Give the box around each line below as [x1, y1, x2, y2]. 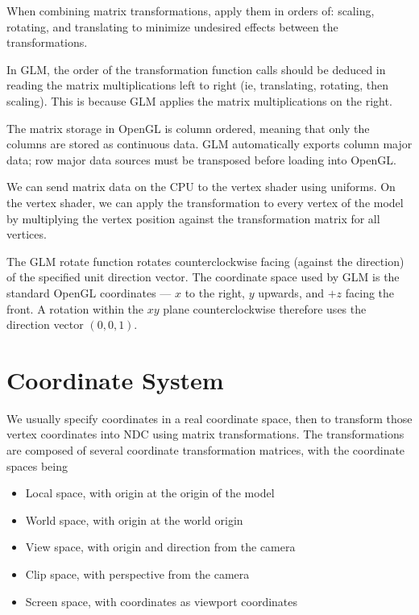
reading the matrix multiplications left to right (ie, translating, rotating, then [6, 77, 389, 93]
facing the [345, 284, 395, 301]
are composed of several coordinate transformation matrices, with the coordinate [6, 442, 405, 458]
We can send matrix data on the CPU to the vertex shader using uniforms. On [6, 178, 396, 195]
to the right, [185, 284, 246, 301]
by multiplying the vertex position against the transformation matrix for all [6, 210, 380, 226]
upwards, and [258, 284, 325, 301]
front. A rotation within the [6, 300, 144, 317]
